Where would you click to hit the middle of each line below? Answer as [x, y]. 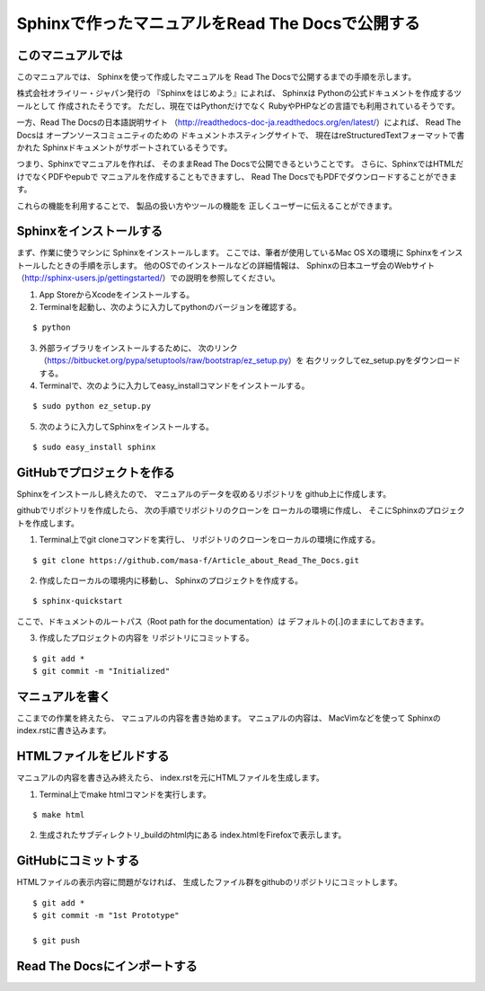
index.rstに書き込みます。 [64, 730]
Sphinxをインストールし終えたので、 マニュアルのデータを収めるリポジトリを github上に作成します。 [204, 494]
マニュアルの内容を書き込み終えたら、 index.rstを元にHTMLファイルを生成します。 [171, 778]
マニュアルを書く [64, 696]
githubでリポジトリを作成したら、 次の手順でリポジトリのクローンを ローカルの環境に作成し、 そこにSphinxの [221, 510]
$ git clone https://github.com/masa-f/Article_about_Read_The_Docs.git [196, 560]
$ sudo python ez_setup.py [92, 406]
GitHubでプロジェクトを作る [96, 472]
